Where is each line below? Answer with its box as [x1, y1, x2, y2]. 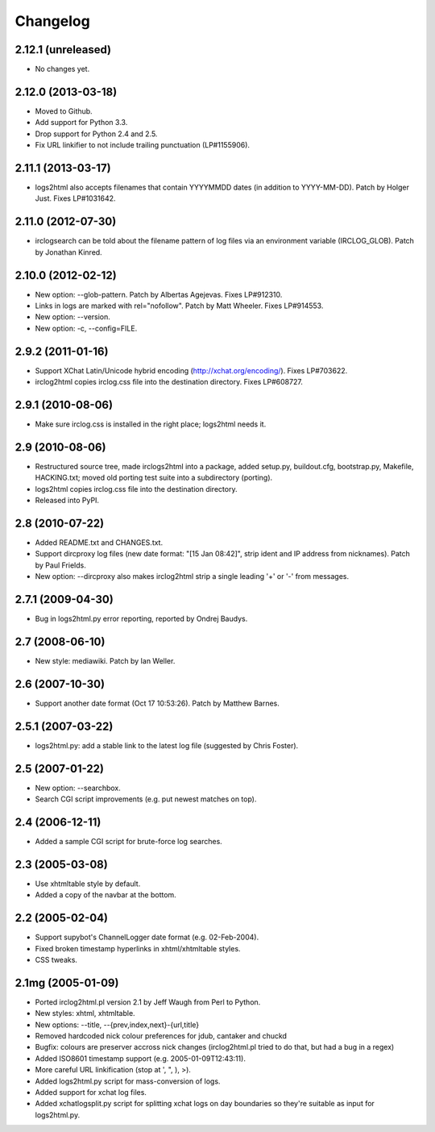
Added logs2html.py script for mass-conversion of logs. [35, 1076, 221, 1086]
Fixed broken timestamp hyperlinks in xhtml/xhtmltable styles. [35, 943, 241, 953]
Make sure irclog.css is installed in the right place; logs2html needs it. [35, 419, 267, 429]
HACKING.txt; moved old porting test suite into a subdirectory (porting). [35, 472, 273, 483]
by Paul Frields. [35, 560, 86, 570]
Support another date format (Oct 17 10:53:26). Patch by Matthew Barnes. [35, 698, 280, 708]
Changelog [14, 12, 90, 30]
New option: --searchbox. [35, 783, 121, 793]
